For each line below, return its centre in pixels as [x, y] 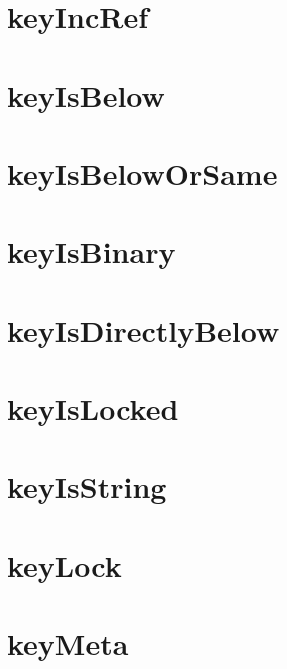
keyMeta [68, 643]
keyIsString [87, 486]
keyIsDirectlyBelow [143, 329]
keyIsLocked [93, 408]
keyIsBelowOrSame [142, 172]
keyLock [64, 564]
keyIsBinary [91, 251]
